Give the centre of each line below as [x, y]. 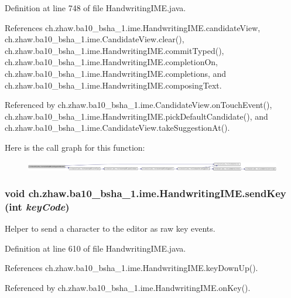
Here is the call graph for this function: [75, 147]
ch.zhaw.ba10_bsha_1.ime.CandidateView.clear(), [95, 39]
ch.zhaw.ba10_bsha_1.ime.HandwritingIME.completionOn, [111, 62]
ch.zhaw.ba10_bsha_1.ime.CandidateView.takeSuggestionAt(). [117, 128]
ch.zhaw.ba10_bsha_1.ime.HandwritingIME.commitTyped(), [114, 50]
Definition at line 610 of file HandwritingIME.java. [95, 248]
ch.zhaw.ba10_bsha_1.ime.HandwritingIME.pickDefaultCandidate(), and [136, 116]
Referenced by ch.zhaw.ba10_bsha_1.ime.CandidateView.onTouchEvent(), [138, 105]
